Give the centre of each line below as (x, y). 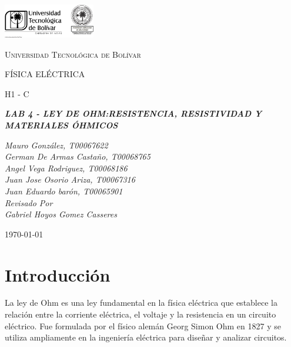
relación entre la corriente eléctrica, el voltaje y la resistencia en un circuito (141, 314)
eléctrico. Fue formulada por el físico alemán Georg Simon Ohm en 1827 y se (143, 325)
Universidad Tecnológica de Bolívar (73, 54)
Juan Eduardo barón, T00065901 (64, 191)
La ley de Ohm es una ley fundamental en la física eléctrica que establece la (141, 303)
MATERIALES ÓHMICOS (61, 125)
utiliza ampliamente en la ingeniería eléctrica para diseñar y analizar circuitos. (146, 337)
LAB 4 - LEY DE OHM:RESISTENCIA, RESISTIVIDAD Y (133, 113)
